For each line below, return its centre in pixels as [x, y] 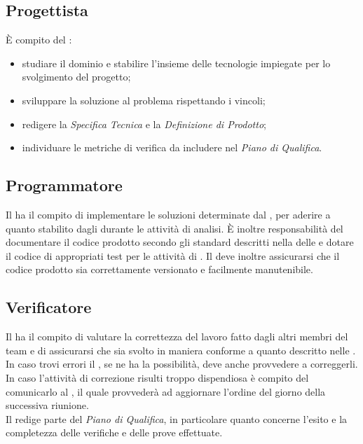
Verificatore [49, 307]
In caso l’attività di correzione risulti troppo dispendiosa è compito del [157, 377]
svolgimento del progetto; [76, 77]
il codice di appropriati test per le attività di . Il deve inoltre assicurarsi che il [173, 255]
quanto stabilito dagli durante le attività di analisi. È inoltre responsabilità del [174, 228]
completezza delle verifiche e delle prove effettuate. [114, 432]
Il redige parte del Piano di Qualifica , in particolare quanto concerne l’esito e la [177, 418]
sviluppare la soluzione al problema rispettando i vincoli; [144, 100]
